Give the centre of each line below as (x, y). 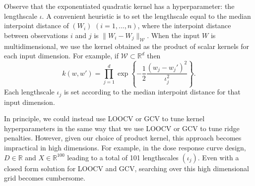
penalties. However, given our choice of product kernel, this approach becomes (123, 138)
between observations (36, 35)
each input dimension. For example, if (61, 56)
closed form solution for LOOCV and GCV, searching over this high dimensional (127, 168)
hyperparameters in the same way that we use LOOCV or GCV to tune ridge (122, 128)
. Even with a (218, 157)
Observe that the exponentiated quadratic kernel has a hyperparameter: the (119, 6)
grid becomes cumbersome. (45, 178)
